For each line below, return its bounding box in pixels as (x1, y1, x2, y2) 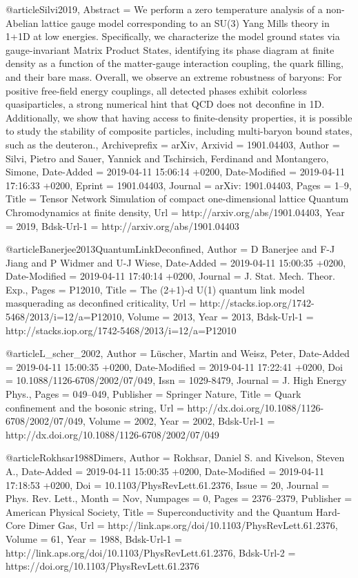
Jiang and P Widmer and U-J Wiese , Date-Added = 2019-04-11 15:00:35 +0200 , (6, 255, 346, 269)
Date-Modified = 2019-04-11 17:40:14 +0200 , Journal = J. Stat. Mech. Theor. (6, 269, 335, 283)
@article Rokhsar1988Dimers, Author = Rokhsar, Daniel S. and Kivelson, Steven (6, 450, 345, 465)
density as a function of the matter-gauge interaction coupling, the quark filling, (6, 56, 344, 70)
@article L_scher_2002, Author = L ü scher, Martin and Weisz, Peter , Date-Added (6, 346, 350, 360)
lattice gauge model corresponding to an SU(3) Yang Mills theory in (41, 15, 330, 30)
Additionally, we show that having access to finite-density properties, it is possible (6, 110, 352, 124)
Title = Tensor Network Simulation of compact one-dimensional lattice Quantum (6, 191, 349, 206)
